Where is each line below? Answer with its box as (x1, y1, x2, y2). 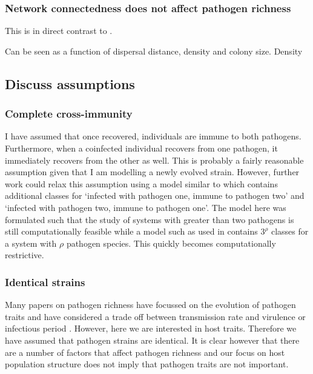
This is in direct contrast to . (5, 24, 113, 37)
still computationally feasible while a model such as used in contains (5, 225, 258, 238)
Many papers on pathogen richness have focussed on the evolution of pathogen (5, 298, 296, 311)
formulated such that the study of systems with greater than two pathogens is (5, 213, 294, 225)
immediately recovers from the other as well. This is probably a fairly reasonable (5, 153, 304, 166)
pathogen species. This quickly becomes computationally (66, 236, 276, 249)
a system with (5, 236, 57, 249)
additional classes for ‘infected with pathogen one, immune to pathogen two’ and (5, 189, 305, 202)
